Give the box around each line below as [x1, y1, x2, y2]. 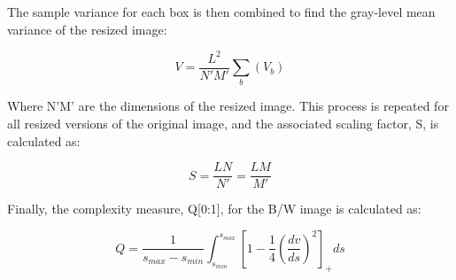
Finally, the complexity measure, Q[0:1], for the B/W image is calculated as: [7, 199, 421, 218]
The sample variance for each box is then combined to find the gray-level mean [7, 3, 436, 20]
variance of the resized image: [7, 19, 167, 38]
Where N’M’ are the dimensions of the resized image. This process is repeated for [7, 97, 449, 115]
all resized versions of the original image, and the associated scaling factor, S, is [7, 114, 439, 133]
